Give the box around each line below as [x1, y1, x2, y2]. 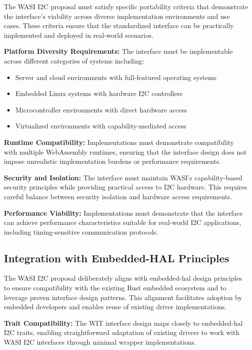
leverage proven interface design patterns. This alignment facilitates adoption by [4, 292, 242, 302]
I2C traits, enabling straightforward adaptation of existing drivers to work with [4, 327, 239, 337]
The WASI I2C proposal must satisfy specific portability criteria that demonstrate [4, 1, 248, 11]
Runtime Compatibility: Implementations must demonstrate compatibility [4, 137, 234, 147]
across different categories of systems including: [4, 55, 144, 65]
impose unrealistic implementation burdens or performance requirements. [4, 156, 221, 166]
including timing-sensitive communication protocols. [4, 226, 158, 237]
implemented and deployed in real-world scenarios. [4, 30, 154, 40]
